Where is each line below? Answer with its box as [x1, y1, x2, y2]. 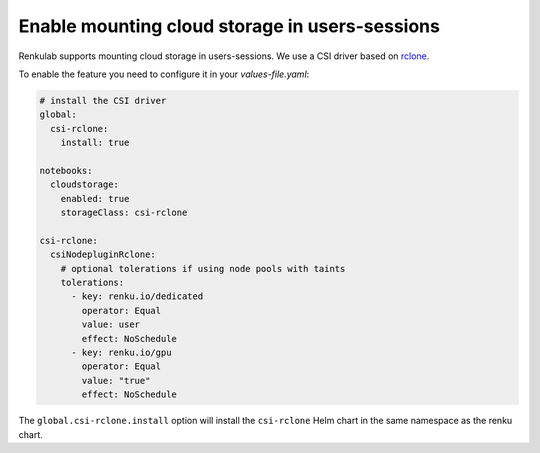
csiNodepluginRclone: [50, 249, 157, 260]
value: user [81, 319, 140, 330]
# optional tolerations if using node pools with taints [60, 263, 346, 274]
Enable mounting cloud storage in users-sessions [18, 15, 440, 37]
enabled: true [60, 193, 130, 204]
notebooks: [39, 165, 93, 176]
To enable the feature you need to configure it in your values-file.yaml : [18, 68, 310, 80]
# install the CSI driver [39, 95, 167, 106]
